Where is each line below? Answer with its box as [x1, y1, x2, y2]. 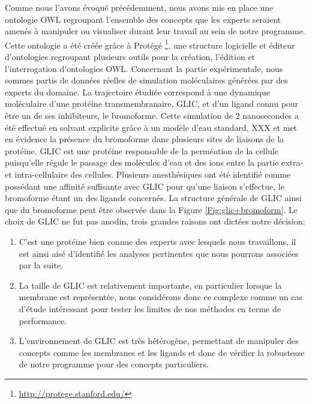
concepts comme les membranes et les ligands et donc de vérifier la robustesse [19, 346, 305, 358]
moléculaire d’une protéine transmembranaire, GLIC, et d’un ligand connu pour [5, 97, 299, 110]
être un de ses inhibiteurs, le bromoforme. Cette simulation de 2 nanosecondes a [5, 109, 299, 121]
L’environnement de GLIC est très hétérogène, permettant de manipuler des [19, 334, 299, 347]
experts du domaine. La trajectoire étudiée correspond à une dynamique [5, 85, 270, 98]
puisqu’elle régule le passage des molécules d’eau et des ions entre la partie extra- [5, 156, 304, 169]
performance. [19, 314, 67, 327]
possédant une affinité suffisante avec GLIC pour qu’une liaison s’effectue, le [5, 179, 284, 192]
